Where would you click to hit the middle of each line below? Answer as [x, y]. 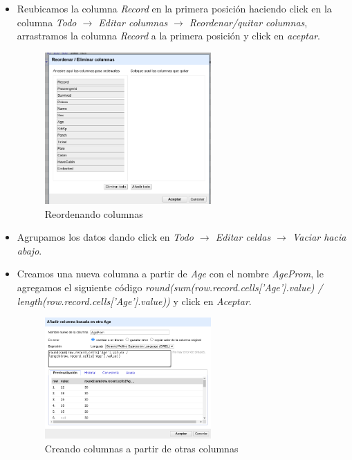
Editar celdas [243, 237]
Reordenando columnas [94, 213]
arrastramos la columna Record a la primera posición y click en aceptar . [168, 36]
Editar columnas [133, 22]
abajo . [29, 250]
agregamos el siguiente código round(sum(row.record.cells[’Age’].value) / [170, 287]
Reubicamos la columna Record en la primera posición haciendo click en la [174, 8]
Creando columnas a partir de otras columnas [141, 448]
